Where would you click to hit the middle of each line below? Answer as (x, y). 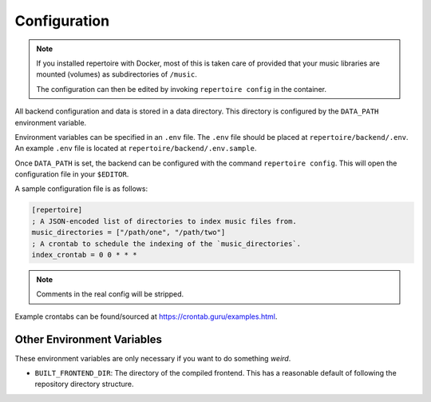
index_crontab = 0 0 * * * (84, 255)
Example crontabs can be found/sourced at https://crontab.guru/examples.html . (146, 316)
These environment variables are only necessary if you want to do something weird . (153, 358)
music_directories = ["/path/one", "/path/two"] (129, 233)
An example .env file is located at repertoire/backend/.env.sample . (136, 149)
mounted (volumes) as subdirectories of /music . (117, 74)
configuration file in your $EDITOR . (72, 174)
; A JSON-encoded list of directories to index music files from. (164, 221)
